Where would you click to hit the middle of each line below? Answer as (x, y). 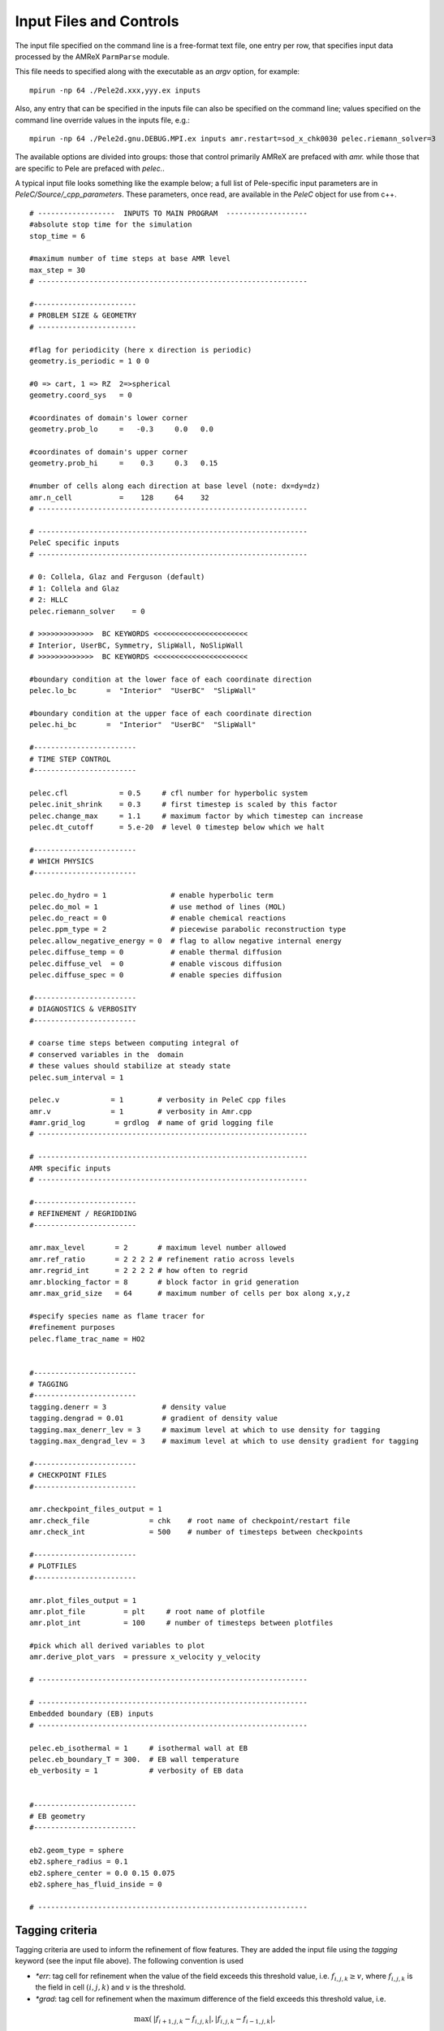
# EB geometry (57, 1816)
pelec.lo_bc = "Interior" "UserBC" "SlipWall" (143, 691)
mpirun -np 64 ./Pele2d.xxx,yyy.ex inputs (115, 90)
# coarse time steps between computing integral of (134, 1043)
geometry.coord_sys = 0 (81, 395)
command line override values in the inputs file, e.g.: (103, 120)
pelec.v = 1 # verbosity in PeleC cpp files (158, 1100)
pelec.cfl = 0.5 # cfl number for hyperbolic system (168, 793)
